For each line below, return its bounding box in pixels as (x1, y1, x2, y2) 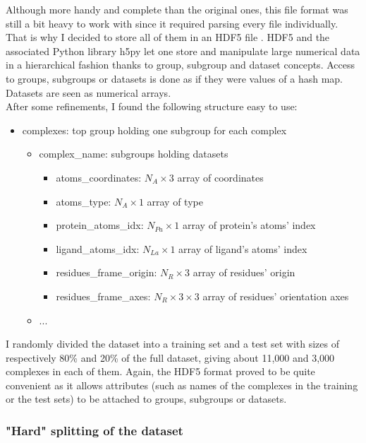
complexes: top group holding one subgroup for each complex (22, 122, 287, 137)
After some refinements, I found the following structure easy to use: (6, 99, 298, 114)
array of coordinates (177, 170, 264, 184)
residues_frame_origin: (56, 265, 157, 280)
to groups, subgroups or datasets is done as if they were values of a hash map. (6, 71, 343, 85)
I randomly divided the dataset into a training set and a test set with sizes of (6, 336, 340, 351)
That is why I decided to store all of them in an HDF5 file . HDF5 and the (6, 30, 330, 45)
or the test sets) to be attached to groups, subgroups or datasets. (6, 391, 287, 406)
